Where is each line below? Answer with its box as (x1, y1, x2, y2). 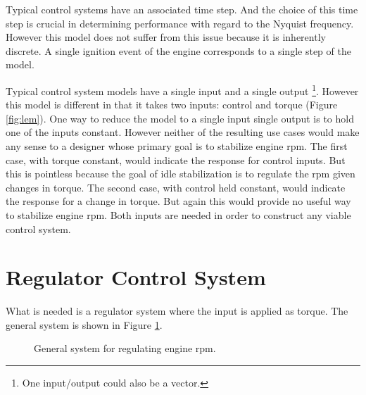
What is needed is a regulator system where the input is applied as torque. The (6, 303, 348, 318)
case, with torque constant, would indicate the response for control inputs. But (6, 152, 346, 167)
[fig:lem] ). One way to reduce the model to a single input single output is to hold (6, 111, 354, 125)
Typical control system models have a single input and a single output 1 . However (6, 81, 359, 98)
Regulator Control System (6, 263, 266, 291)
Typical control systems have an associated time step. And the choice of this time (6, 2, 358, 16)
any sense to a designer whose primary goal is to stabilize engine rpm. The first (6, 139, 348, 153)
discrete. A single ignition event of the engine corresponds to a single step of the (6, 43, 351, 58)
